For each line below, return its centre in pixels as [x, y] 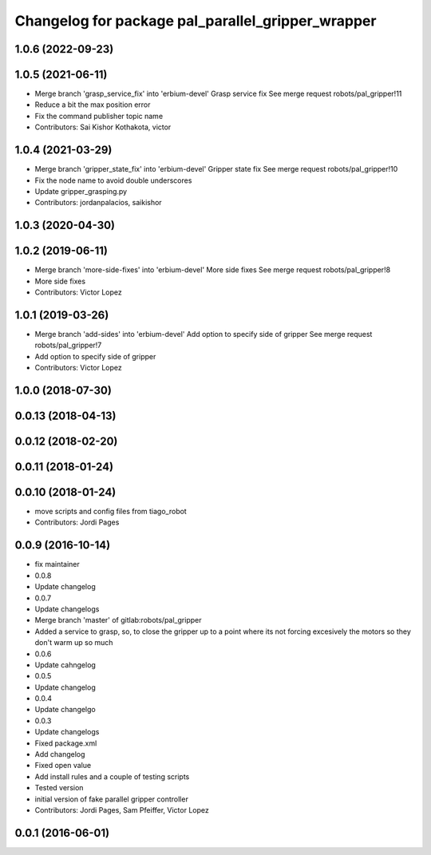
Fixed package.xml [66, 743]
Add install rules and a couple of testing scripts [112, 776]
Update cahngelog [65, 665]
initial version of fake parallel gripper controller [112, 799]
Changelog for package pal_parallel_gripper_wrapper [196, 21]
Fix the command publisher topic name [99, 116]
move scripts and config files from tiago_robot [111, 512]
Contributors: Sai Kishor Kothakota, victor [103, 127]
